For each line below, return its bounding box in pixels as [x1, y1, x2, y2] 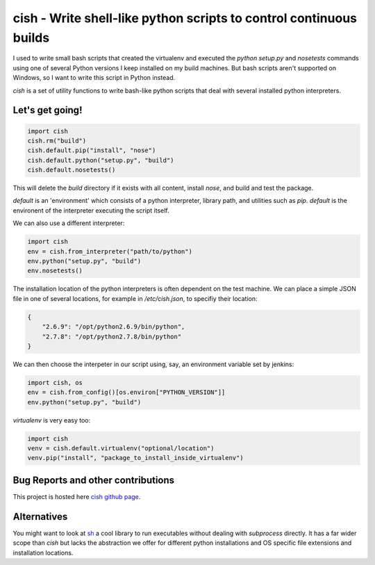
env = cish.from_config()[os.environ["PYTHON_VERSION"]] [27, 388, 226, 396]
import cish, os [27, 379, 83, 386]
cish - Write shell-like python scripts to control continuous [12, 10, 358, 26]
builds [12, 30, 50, 45]
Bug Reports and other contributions [12, 474, 175, 486]
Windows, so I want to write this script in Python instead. [12, 74, 176, 82]
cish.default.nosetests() [27, 166, 116, 174]
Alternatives [12, 511, 68, 523]
